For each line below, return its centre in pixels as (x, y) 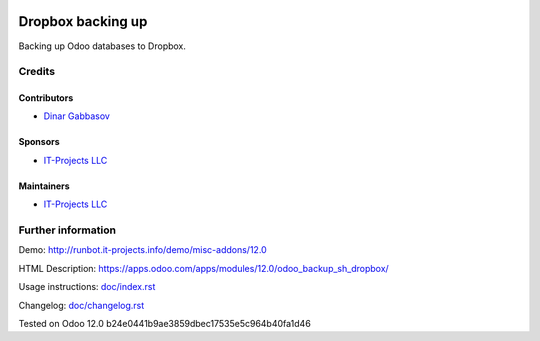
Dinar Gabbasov (76, 116)
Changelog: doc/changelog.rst (81, 305)
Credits (36, 72)
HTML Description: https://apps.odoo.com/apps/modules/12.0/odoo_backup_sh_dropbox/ (203, 268)
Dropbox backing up (83, 21)
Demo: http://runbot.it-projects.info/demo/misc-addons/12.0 (142, 250)
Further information (67, 230)
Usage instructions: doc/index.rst (87, 287)
